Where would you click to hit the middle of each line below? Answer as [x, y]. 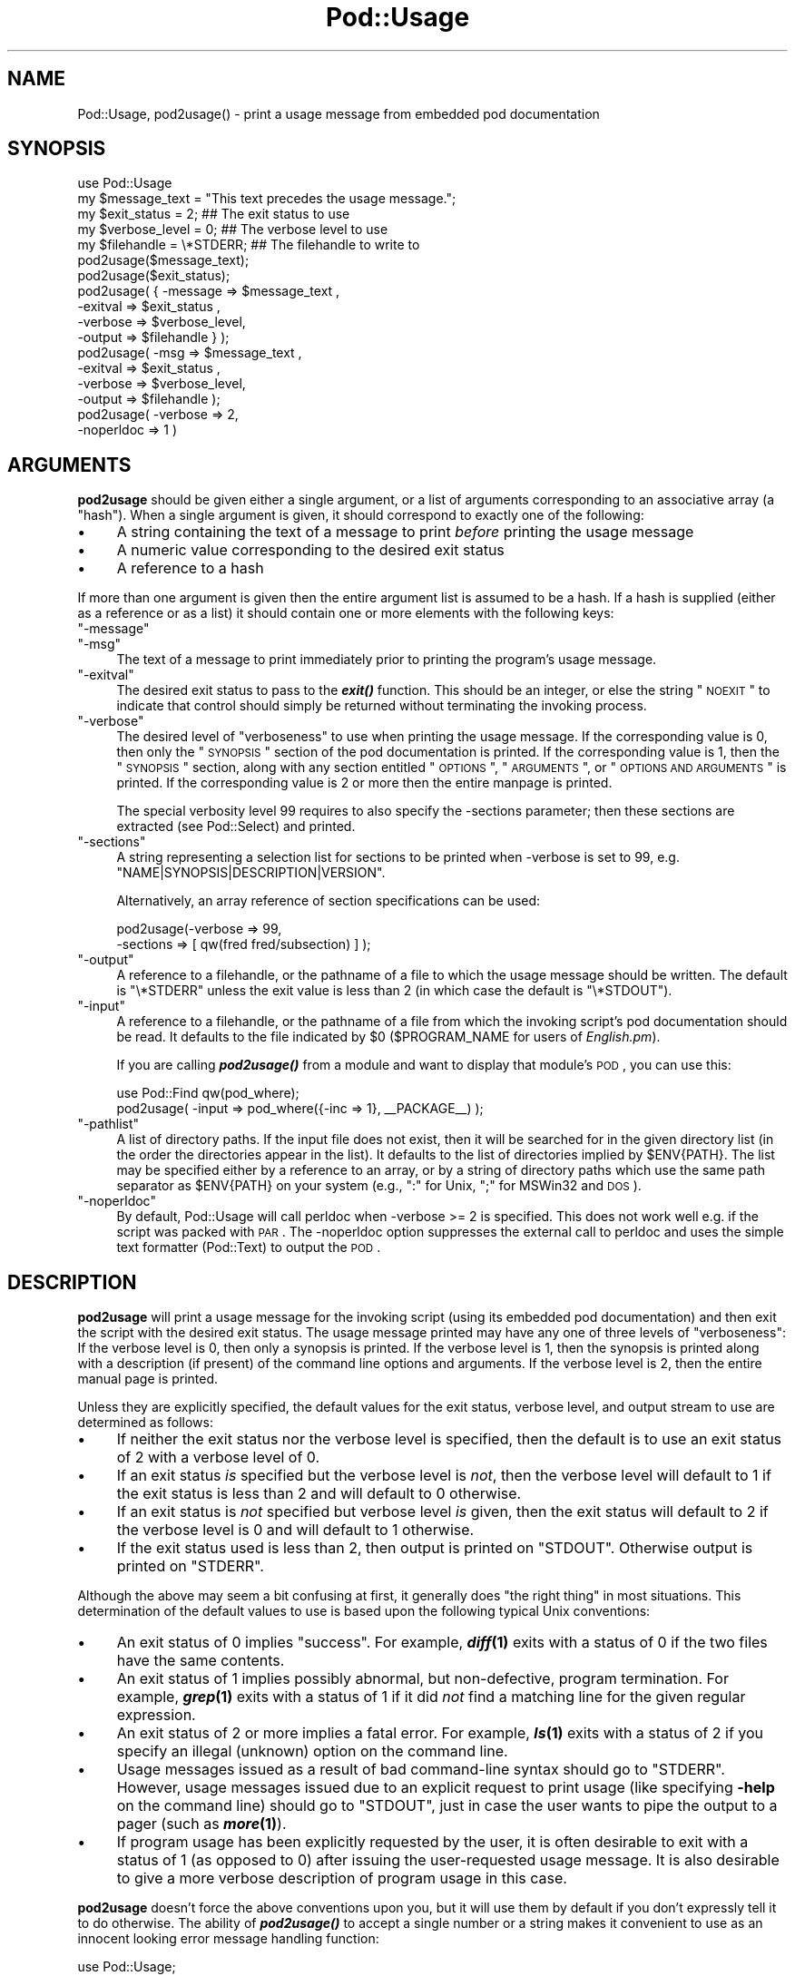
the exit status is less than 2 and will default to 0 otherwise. [319, 1494]
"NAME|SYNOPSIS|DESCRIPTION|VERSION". [251, 873]
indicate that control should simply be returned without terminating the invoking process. [382, 706]
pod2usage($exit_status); [154, 276]
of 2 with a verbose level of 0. [218, 1458]
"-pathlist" [108, 1124]
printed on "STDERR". [190, 1566]
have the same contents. [201, 1661]
